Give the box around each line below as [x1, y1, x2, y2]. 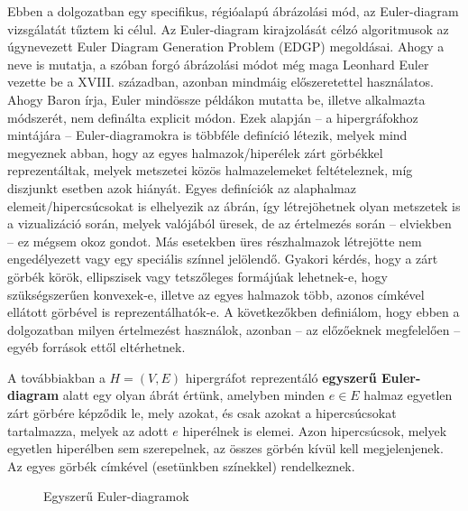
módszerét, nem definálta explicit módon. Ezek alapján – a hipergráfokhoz [7, 107, 418, 126]
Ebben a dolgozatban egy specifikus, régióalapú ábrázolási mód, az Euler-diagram [7, 2, 459, 20]
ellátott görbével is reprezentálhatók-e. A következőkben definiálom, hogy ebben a [7, 302, 460, 321]
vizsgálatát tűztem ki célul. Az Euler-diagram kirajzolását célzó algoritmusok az [7, 19, 449, 38]
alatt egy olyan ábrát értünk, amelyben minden [62, 386, 326, 404]
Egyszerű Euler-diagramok [43, 487, 189, 506]
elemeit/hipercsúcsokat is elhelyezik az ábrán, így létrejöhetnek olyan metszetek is [7, 196, 461, 215]
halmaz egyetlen [363, 386, 453, 404]
